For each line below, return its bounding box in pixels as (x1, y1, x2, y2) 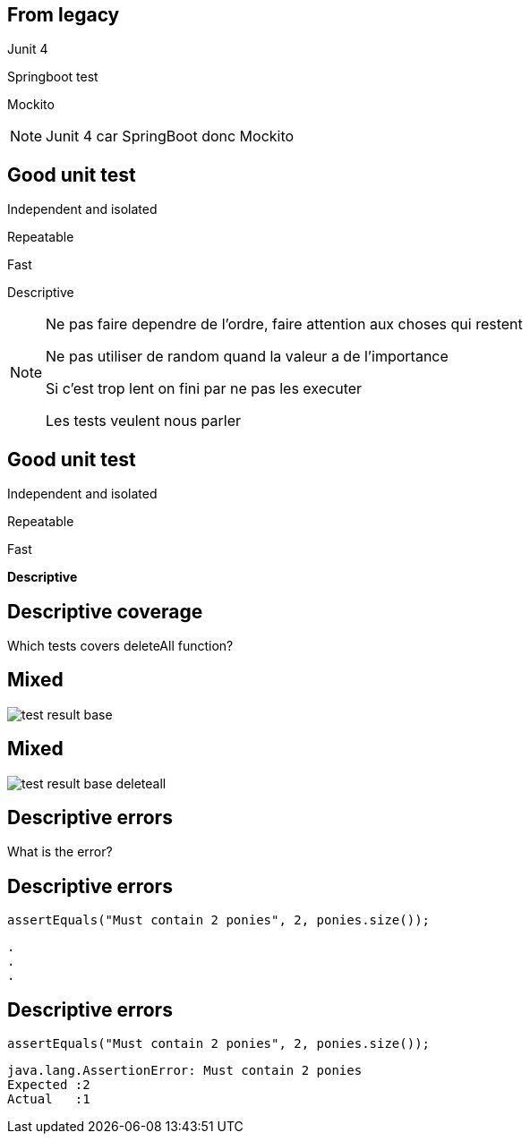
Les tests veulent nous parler (46, 412, 242, 430)
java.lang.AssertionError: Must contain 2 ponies (7, 1063, 363, 1078)
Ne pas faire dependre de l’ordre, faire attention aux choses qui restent (46, 315, 523, 334)
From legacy (7, 4, 120, 26)
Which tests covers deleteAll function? (7, 637, 234, 653)
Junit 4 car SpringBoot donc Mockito (46, 127, 295, 146)
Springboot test (7, 69, 98, 85)
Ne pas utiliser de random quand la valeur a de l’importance (46, 347, 449, 366)
